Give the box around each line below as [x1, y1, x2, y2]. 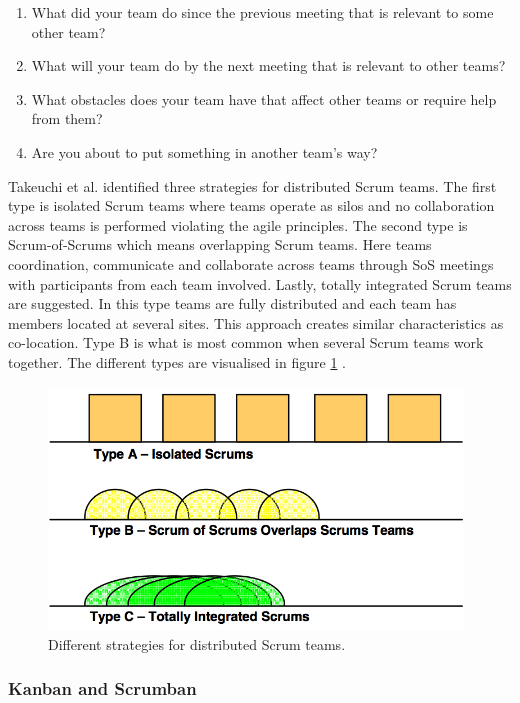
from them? [31, 108, 103, 129]
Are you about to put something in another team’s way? [31, 141, 378, 162]
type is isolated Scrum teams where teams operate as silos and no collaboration [8, 195, 495, 216]
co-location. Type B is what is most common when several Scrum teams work [8, 332, 484, 353]
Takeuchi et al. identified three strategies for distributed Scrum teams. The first [8, 175, 497, 196]
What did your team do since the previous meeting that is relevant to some [31, 2, 494, 22]
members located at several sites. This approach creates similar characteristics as [8, 312, 504, 333]
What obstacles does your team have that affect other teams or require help [31, 88, 497, 109]
